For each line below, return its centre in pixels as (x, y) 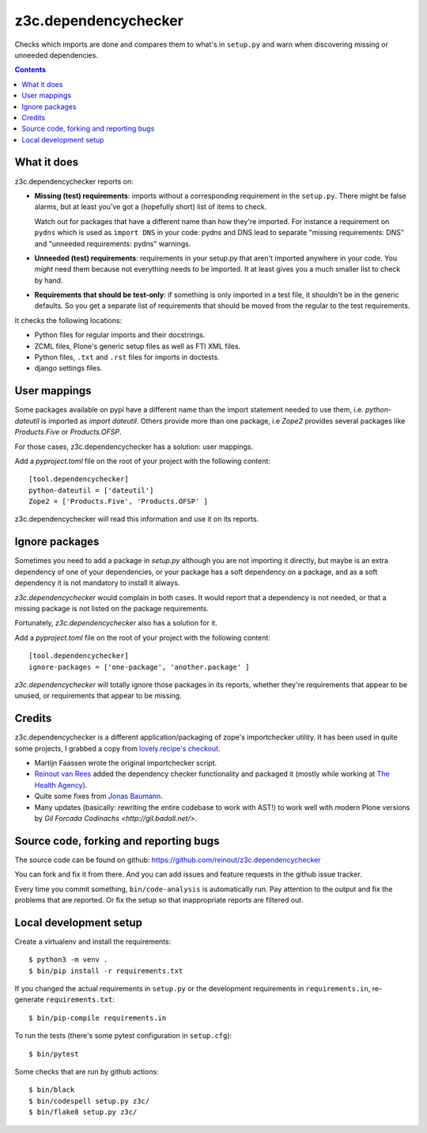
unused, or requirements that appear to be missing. (98, 696)
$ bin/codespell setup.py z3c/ (89, 1101)
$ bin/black (52, 1090)
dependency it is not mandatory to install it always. (97, 583)
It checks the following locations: (68, 320)
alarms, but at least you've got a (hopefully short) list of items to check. (151, 207)
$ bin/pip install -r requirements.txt (106, 971)
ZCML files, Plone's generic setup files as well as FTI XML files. (138, 346)
